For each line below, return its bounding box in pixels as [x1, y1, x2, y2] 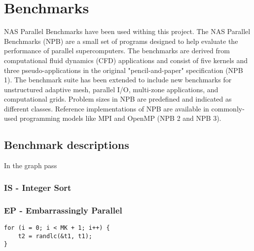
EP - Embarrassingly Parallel [4, 204, 122, 216]
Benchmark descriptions [4, 137, 129, 152]
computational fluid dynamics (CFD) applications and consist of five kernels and [4, 55, 248, 65]
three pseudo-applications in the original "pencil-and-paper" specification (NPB [4, 65, 243, 75]
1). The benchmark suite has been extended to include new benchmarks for [4, 74, 232, 85]
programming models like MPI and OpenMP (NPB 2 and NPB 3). [19, 113, 221, 123]
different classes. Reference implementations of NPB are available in [4, 103, 209, 113]
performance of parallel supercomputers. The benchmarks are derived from [4, 45, 230, 56]
